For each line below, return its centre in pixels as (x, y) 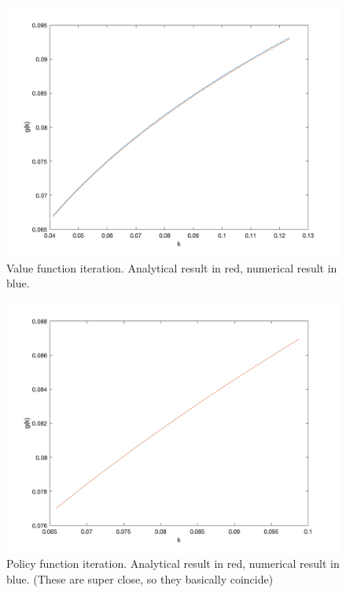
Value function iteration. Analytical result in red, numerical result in (172, 267)
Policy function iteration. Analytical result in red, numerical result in (173, 563)
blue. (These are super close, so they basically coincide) (140, 578)
